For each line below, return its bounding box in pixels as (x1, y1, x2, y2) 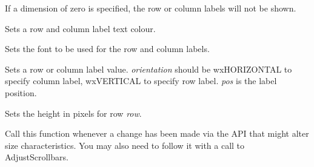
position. (5, 86, 37, 99)
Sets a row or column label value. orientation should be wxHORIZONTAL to (5, 62, 292, 75)
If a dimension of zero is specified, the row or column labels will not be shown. (5, 2, 296, 14)
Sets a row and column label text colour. (5, 22, 156, 34)
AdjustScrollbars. (5, 151, 68, 163)
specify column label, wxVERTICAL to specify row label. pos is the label (5, 74, 277, 87)
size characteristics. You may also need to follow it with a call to (5, 139, 245, 151)
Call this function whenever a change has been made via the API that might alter (5, 127, 309, 140)
